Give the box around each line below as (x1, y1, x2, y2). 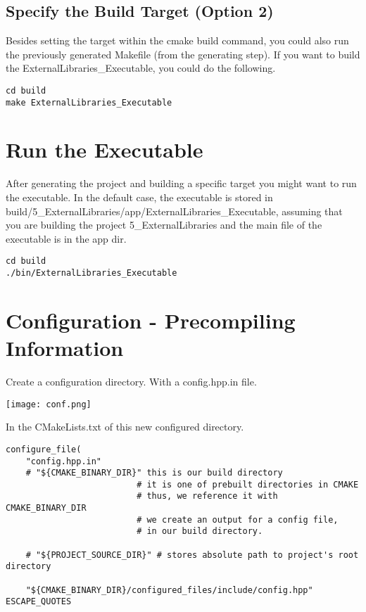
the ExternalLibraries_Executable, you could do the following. (6, 60, 276, 75)
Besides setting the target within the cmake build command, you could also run (6, 33, 349, 48)
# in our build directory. (137, 526, 263, 537)
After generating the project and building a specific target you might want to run (6, 176, 357, 191)
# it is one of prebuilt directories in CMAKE (137, 479, 359, 490)
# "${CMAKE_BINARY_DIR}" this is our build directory (25, 468, 283, 478)
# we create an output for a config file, (137, 514, 339, 525)
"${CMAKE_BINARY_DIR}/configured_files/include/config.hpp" (25, 585, 313, 595)
